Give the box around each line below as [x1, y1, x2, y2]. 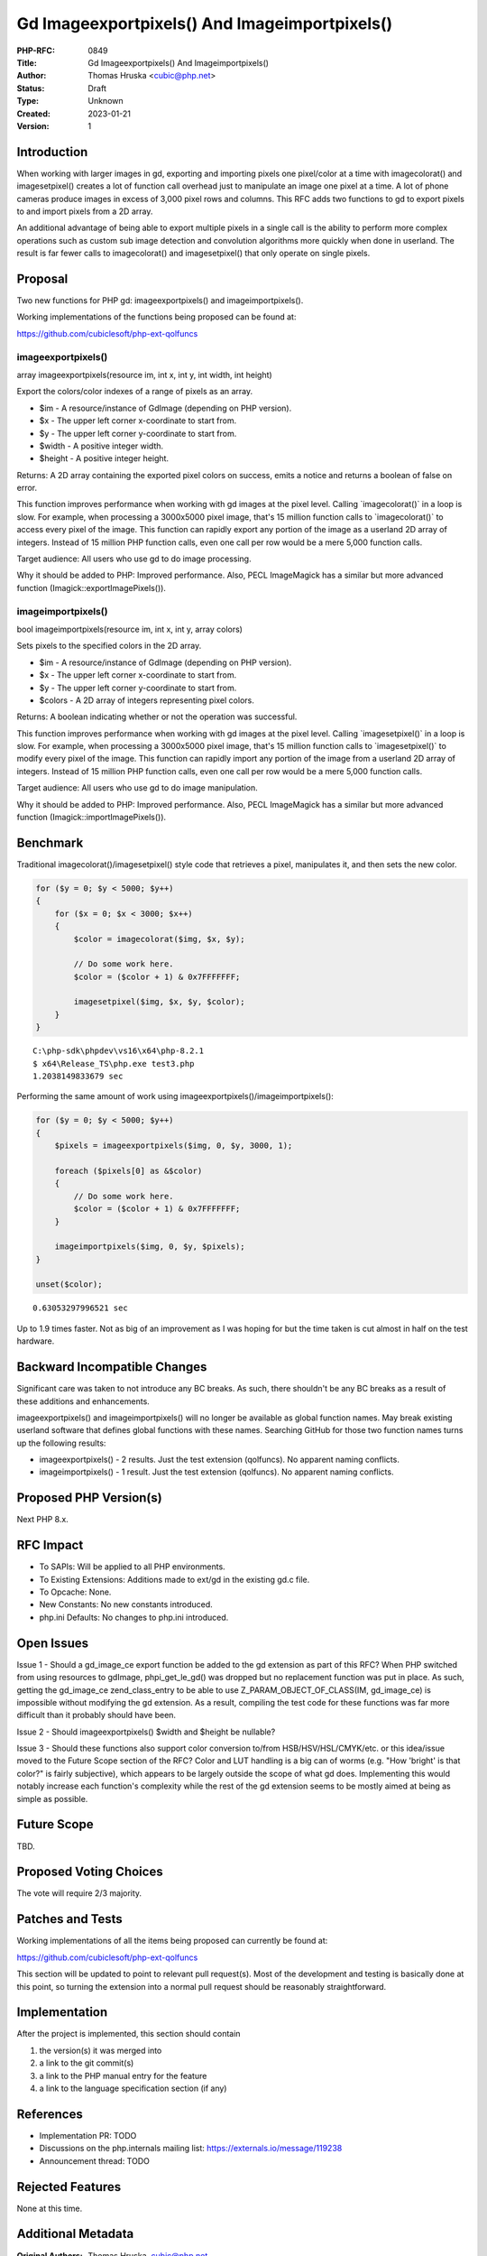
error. [16, 483, 38, 494]
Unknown [87, 96, 124, 106]
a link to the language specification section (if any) [39, 2083, 227, 2094]
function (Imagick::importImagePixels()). [16, 812, 167, 823]
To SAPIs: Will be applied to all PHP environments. [39, 1561, 225, 1572]
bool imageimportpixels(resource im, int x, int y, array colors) [16, 624, 243, 634]
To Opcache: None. [39, 1586, 112, 1597]
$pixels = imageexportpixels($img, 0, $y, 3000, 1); [54, 1141, 293, 1151]
